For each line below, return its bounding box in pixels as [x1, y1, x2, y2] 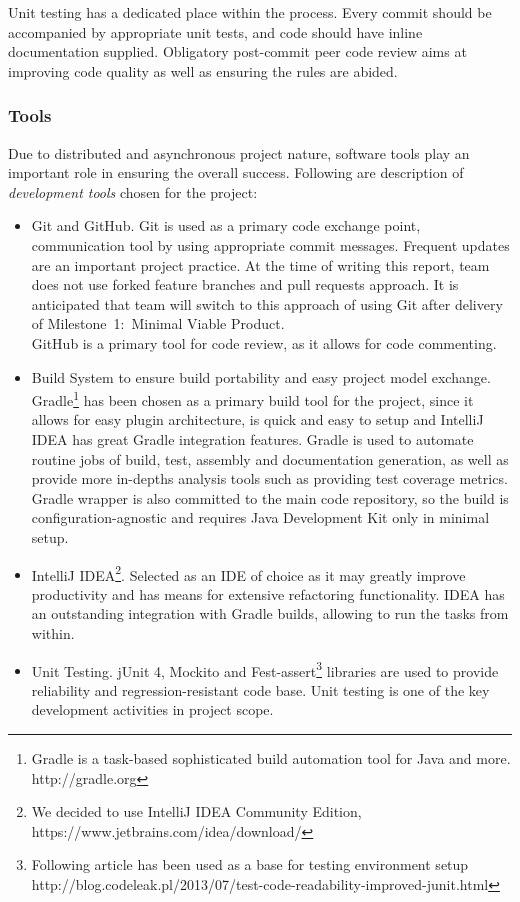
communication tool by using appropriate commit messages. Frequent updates [31, 234, 510, 255]
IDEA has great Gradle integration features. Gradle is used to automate [31, 428, 474, 449]
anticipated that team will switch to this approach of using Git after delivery [31, 293, 503, 314]
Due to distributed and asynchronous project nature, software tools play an [8, 142, 470, 163]
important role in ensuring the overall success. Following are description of [8, 162, 464, 183]
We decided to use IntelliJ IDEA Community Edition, [31, 801, 362, 822]
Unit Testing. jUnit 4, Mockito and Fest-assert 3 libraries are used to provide [31, 657, 499, 681]
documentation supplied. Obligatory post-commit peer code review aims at [8, 41, 467, 62]
